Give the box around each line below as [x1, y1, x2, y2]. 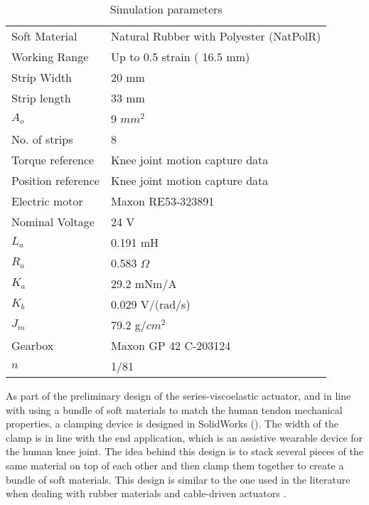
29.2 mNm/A [110, 275, 177, 292]
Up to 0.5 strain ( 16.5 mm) [110, 48, 250, 65]
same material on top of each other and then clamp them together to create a [6, 457, 344, 472]
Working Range [11, 48, 89, 65]
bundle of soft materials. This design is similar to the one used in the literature [6, 472, 351, 487]
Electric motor [11, 193, 83, 209]
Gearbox [11, 337, 54, 353]
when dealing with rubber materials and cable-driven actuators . [6, 486, 287, 501]
